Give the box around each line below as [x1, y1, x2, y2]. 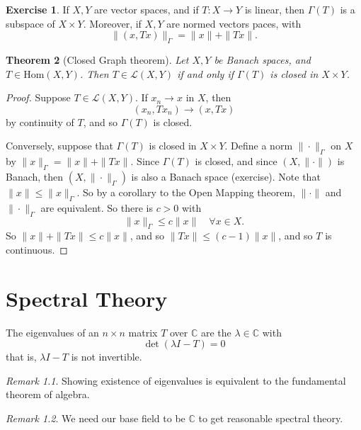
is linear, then [244, 2, 305, 16]
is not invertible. [71, 349, 142, 364]
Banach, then [6, 169, 64, 183]
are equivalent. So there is [40, 200, 153, 215]
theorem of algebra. [6, 387, 90, 402]
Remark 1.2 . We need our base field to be [6, 411, 185, 426]
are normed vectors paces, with [166, 16, 302, 30]
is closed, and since [195, 154, 277, 169]
